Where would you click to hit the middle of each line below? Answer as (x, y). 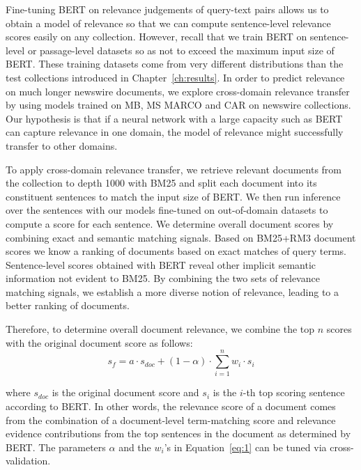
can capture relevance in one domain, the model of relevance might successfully (175, 132)
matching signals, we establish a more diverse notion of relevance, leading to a (172, 291)
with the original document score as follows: (99, 342)
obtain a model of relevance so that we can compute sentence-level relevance (168, 23)
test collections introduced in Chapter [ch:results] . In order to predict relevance (175, 77)
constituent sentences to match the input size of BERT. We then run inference (173, 196)
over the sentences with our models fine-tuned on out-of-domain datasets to (167, 210)
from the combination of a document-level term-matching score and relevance (171, 420)
